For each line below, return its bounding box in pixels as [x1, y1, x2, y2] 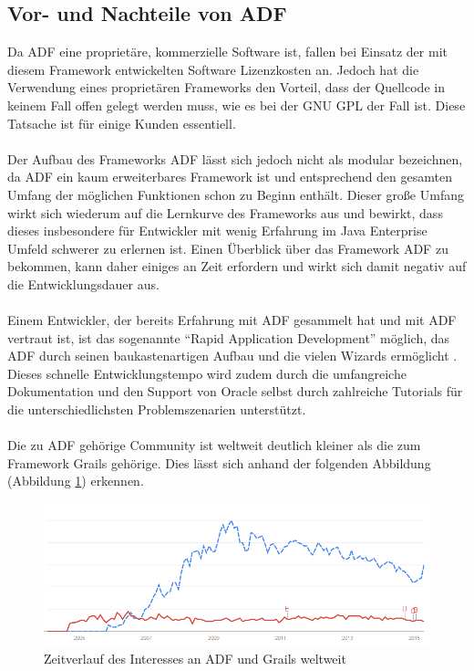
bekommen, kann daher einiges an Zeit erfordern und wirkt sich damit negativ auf [7, 257, 467, 276]
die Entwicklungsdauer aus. [7, 274, 160, 293]
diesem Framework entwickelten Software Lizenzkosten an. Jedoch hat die [7, 59, 419, 79]
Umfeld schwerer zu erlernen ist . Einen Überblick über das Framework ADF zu [7, 238, 448, 257]
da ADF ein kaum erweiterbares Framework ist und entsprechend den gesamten [7, 167, 452, 186]
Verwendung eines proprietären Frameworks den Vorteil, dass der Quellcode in [7, 78, 445, 97]
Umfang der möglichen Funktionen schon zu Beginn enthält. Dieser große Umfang [7, 184, 464, 204]
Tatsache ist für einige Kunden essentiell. [7, 113, 236, 132]
